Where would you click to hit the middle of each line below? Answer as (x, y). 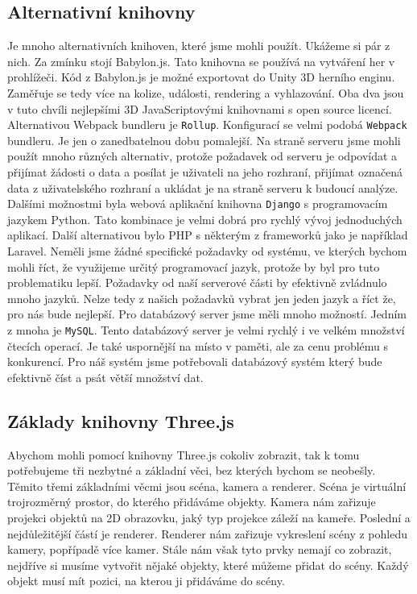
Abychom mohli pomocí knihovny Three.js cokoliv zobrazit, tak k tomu (184, 454)
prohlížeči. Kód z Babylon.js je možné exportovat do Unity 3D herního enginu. (201, 77)
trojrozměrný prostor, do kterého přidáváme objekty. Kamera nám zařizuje (192, 502)
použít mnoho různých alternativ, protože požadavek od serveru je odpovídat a (202, 156)
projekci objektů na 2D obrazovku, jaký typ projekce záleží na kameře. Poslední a (209, 518)
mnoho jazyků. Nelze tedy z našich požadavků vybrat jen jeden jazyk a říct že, (202, 298)
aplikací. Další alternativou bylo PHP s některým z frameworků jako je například (208, 235)
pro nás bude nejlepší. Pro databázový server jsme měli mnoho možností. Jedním (207, 314)
